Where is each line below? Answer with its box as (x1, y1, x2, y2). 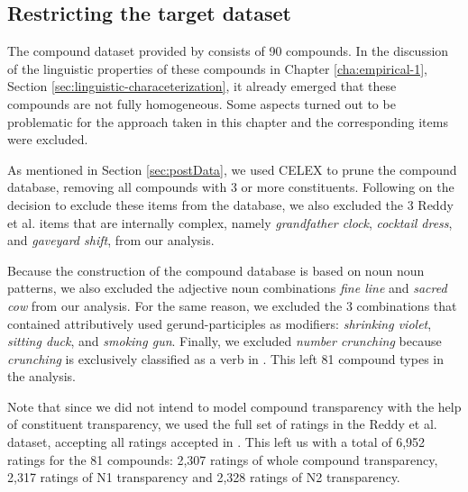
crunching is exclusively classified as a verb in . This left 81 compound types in (7, 349, 444, 368)
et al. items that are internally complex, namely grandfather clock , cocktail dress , (7, 213, 453, 232)
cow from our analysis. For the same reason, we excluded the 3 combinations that (7, 296, 457, 314)
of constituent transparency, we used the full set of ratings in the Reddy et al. (7, 415, 437, 433)
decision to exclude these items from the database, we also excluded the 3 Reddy (7, 195, 454, 214)
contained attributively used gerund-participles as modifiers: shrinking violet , (7, 314, 432, 333)
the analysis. (7, 367, 76, 386)
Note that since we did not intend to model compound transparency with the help (7, 396, 462, 415)
